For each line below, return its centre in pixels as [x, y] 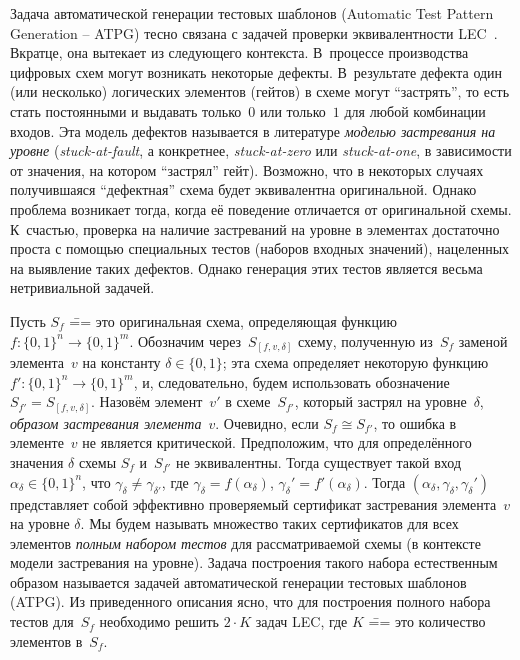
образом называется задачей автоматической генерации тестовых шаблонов [238, 581]
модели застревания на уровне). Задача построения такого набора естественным [254, 562]
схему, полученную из [365, 340]
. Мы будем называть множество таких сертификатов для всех [269, 523]
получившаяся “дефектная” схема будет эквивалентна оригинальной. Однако [243, 189]
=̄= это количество [427, 621]
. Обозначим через [185, 340]
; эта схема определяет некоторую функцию [355, 362]
